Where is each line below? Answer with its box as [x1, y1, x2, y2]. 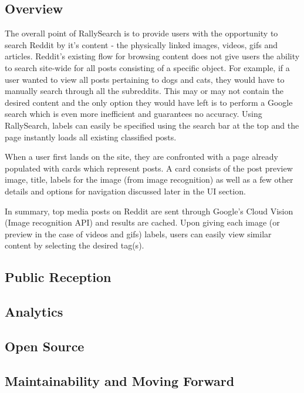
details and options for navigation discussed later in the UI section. [5, 184, 246, 197]
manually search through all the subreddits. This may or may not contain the [5, 85, 283, 97]
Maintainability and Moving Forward [5, 371, 235, 389]
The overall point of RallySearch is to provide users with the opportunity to [5, 27, 278, 39]
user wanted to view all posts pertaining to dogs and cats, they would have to [5, 73, 285, 85]
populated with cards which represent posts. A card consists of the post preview [5, 162, 293, 174]
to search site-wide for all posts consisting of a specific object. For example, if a [5, 61, 290, 73]
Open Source [5, 337, 85, 355]
